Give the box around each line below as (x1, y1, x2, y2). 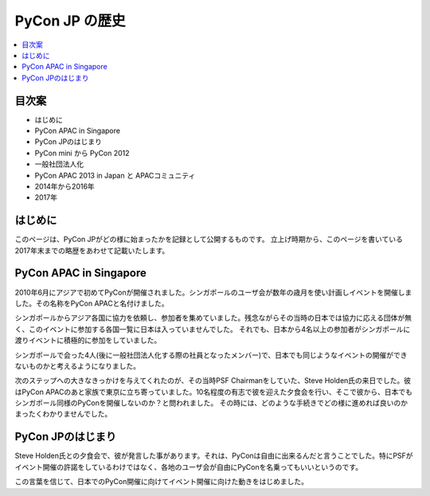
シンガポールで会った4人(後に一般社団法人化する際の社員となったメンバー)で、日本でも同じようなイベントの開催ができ (14, 350, 408, 360)
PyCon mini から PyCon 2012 (34, 148, 131, 158)
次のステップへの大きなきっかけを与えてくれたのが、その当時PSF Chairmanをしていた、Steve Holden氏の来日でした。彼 (14, 376, 412, 385)
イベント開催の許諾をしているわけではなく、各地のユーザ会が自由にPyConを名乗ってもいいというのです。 (14, 462, 362, 471)
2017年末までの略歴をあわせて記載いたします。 (14, 245, 170, 255)
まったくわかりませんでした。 (14, 409, 112, 419)
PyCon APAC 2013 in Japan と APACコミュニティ (34, 170, 196, 180)
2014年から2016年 (34, 182, 95, 191)
